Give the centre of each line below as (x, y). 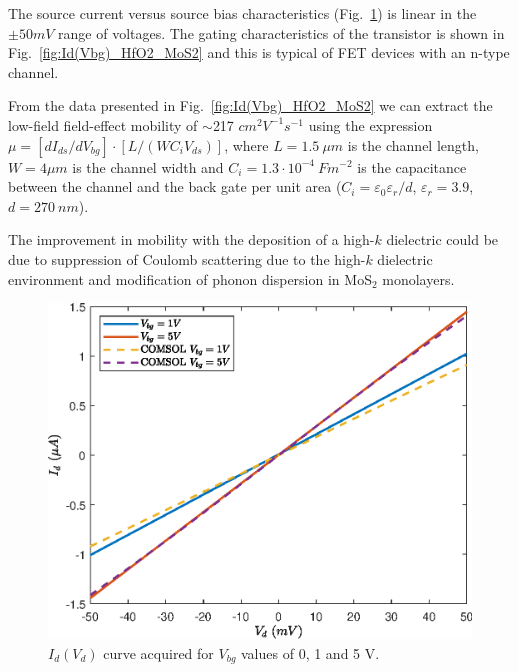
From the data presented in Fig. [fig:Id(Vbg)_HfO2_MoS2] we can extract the (250, 105)
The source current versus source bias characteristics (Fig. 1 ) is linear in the (242, 13)
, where (246, 144)
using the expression (370, 124)
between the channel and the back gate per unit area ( (175, 186)
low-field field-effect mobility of (103, 124)
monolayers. (418, 278)
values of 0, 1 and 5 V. (310, 652)
